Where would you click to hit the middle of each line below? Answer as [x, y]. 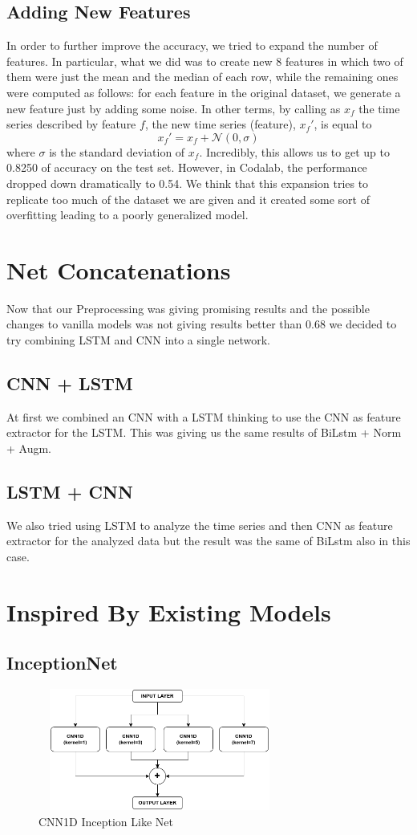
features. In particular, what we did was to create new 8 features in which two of [205, 61]
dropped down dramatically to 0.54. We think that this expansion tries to [188, 183]
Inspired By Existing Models [169, 611]
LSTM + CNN [70, 492]
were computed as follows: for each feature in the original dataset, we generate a [204, 92]
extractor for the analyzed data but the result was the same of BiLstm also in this [208, 541]
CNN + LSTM [70, 383]
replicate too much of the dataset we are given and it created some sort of [188, 199]
